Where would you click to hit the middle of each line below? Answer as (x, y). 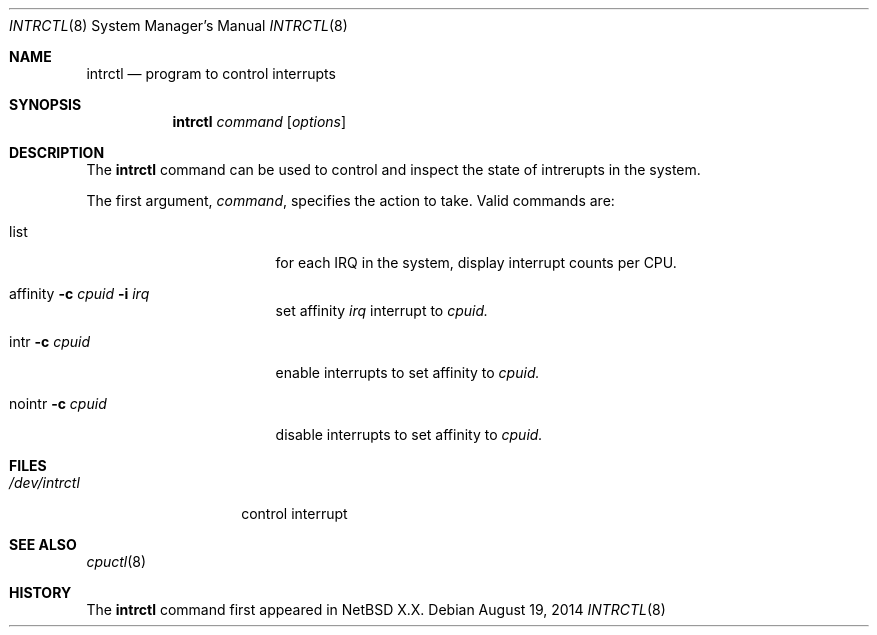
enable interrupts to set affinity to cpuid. (407, 372)
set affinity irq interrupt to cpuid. (382, 310)
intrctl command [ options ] (259, 121)
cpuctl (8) (116, 561)
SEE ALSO (43, 544)
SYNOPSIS (45, 104)
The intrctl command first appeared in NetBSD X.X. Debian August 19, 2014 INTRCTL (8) (376, 609)
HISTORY (40, 592)
